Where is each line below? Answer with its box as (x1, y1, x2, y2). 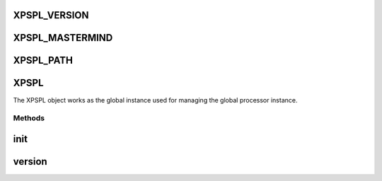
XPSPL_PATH (13, 54, 74, 66)
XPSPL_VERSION (13, 9, 89, 21)
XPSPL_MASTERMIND (13, 32, 113, 44)
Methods (13, 113, 45, 123)
